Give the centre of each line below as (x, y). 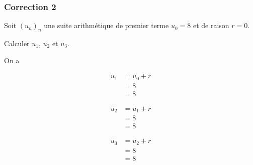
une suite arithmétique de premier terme (106, 25)
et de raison (211, 25)
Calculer (17, 43)
